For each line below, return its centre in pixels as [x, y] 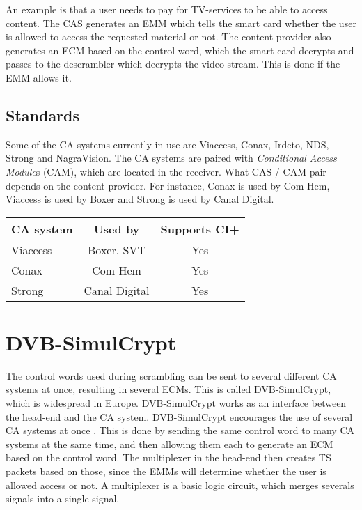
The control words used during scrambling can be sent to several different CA [171, 375]
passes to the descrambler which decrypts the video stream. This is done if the [173, 64]
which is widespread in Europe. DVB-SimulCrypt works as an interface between [176, 403]
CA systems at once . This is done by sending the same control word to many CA [180, 430]
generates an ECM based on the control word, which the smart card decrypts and [180, 50]
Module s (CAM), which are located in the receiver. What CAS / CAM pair [166, 171]
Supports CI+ [200, 229]
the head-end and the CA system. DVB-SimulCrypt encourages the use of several [179, 416]
